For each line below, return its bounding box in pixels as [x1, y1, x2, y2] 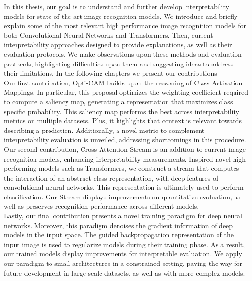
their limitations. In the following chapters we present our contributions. [4, 68, 219, 78]
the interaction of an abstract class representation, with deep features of [4, 172, 218, 182]
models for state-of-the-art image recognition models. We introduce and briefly [4, 11, 238, 21]
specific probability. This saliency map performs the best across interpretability [4, 106, 239, 116]
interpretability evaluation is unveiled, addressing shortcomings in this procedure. [4, 134, 246, 145]
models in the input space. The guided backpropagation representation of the [4, 230, 234, 240]
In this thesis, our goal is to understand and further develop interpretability [4, 1, 229, 11]
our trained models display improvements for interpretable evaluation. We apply [4, 248, 242, 259]
